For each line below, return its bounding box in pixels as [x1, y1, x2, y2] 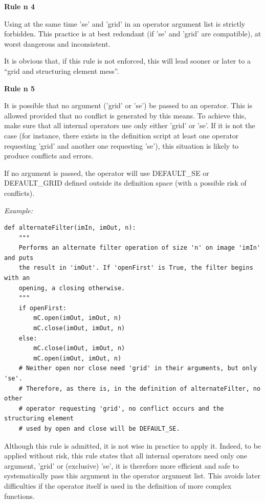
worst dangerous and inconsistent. [4, 38, 111, 49]
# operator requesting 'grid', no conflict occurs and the [18, 405, 224, 412]
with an [4, 274, 30, 282]
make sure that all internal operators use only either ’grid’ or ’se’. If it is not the [4, 120, 255, 131]
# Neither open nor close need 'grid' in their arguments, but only [18, 365, 257, 372]
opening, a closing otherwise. [18, 284, 125, 292]
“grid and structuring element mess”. [4, 65, 119, 76]
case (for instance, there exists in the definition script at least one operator [4, 130, 239, 140]
